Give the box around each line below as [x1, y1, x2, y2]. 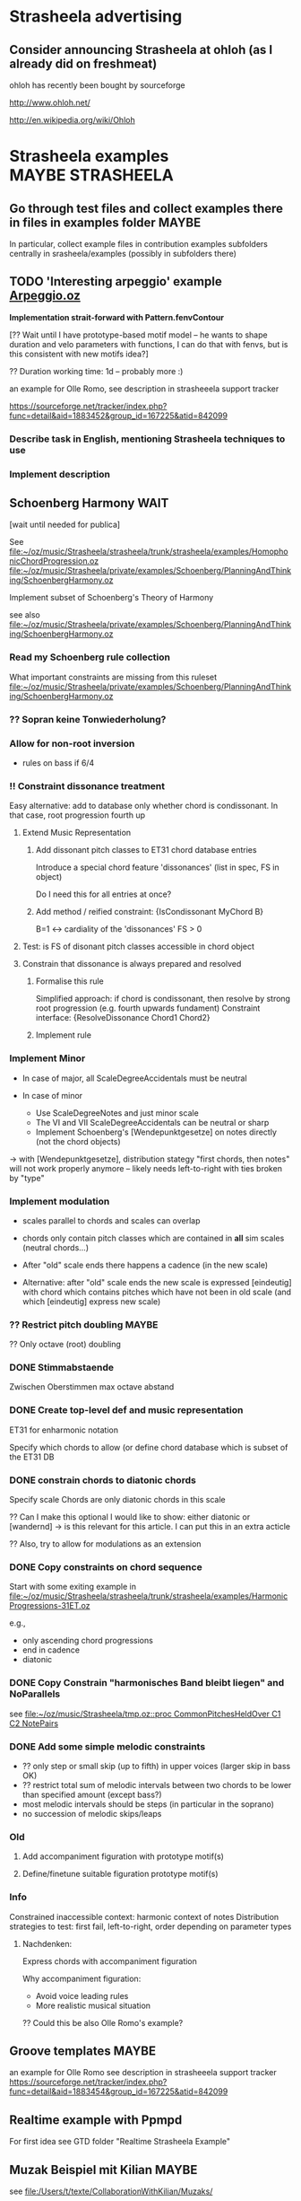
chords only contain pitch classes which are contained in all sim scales [21, 1232, 285, 1243]
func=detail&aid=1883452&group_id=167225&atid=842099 [9, 410, 228, 421]
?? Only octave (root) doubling [9, 1339, 121, 1350]
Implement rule [35, 1030, 92, 1040]
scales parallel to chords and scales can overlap [21, 1214, 201, 1226]
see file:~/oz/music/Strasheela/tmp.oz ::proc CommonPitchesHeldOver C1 [9, 1708, 281, 1719]
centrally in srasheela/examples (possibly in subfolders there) [9, 249, 237, 259]
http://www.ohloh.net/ [9, 97, 91, 108]
